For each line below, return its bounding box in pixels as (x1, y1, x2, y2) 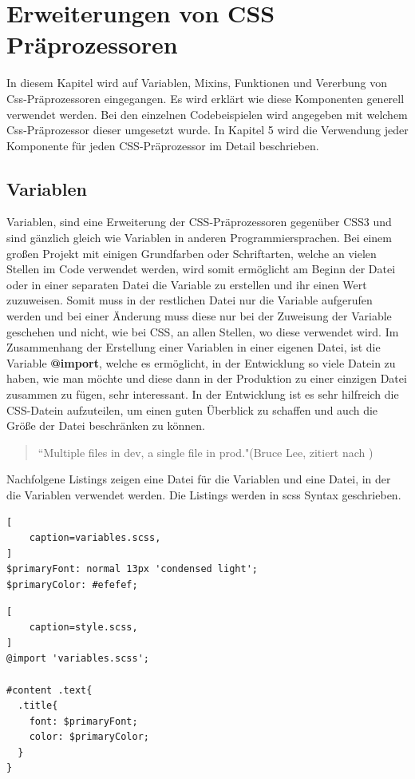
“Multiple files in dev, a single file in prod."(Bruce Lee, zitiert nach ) (38, 443, 373, 460)
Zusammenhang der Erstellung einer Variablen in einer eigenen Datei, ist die (6, 339, 381, 356)
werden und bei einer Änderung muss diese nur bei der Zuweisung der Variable (6, 308, 392, 324)
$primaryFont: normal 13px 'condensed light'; (6, 563, 258, 575)
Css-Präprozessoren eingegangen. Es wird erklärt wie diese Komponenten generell (6, 89, 405, 106)
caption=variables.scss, (29, 532, 161, 544)
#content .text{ (6, 684, 93, 696)
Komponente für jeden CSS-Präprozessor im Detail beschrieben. (6, 137, 319, 153)
